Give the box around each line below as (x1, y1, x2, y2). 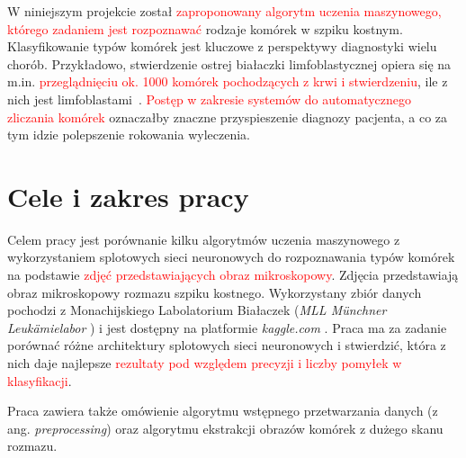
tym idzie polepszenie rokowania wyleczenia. (7, 125, 250, 144)
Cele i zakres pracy (7, 177, 249, 214)
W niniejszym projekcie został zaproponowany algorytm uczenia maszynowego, (7, 2, 442, 20)
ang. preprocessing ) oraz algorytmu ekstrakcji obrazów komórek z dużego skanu (7, 418, 444, 437)
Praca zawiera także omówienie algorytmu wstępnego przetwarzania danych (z (7, 401, 438, 420)
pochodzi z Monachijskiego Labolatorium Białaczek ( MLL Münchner (7, 301, 387, 319)
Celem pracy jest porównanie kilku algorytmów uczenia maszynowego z (7, 229, 400, 248)
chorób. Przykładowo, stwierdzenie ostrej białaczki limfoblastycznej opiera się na (7, 54, 452, 73)
